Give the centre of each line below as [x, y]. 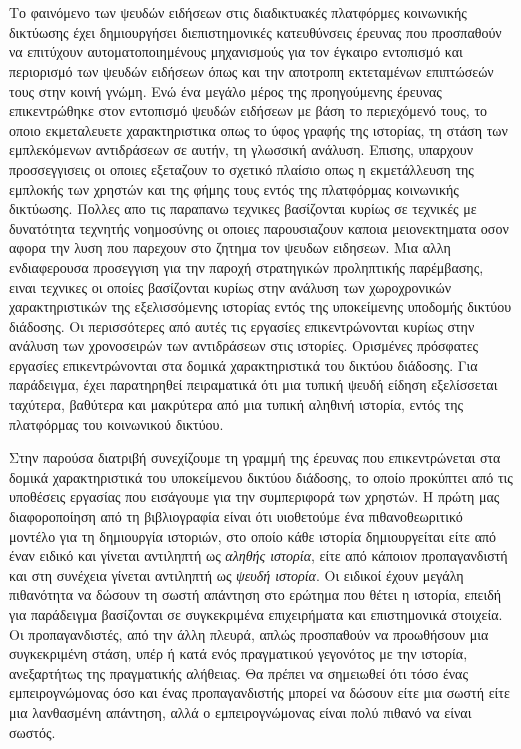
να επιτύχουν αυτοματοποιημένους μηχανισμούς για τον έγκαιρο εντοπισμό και [236, 51]
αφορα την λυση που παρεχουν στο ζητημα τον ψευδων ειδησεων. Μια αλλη [230, 247]
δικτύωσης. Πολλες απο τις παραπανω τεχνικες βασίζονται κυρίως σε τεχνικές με [243, 208]
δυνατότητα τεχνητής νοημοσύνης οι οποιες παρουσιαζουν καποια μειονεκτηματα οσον [259, 227]
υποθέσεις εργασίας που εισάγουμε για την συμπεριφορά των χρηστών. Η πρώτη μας [254, 496]
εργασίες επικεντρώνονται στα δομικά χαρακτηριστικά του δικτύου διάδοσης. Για [243, 364]
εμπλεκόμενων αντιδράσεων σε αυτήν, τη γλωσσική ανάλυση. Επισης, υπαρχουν [241, 149]
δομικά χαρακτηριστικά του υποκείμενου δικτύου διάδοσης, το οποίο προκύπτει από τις [261, 476]
